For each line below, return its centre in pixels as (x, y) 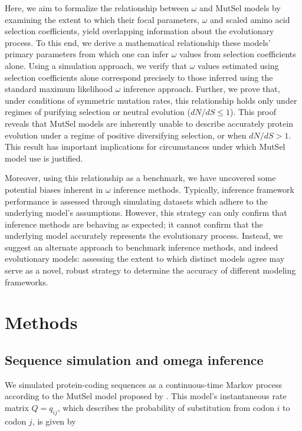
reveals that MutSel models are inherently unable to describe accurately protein (149, 123)
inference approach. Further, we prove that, (201, 89)
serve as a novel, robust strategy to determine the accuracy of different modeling (150, 270)
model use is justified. (44, 158)
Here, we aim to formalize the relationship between (97, 8)
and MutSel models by (240, 8)
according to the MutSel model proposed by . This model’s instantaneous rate (146, 396)
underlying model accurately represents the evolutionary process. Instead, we (144, 236)
